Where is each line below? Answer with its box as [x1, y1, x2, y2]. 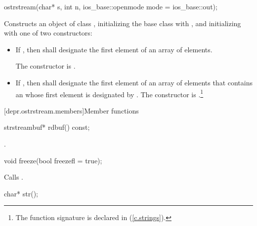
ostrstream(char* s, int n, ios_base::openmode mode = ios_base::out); [4, 1, 217, 11]
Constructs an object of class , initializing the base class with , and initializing [4, 18, 241, 28]
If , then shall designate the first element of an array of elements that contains [15, 77, 253, 87]
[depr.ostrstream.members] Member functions [4, 105, 139, 115]
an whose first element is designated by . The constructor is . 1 [15, 87, 204, 99]
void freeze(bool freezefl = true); [4, 155, 102, 165]
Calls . [4, 172, 23, 182]
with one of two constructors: [4, 28, 92, 38]
